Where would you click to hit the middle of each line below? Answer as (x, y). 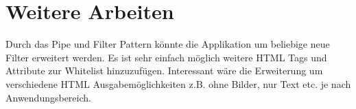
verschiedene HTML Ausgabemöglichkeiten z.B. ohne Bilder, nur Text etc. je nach (178, 83)
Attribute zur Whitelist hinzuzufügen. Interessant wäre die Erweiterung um (164, 71)
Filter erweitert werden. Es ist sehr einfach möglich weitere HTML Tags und (166, 57)
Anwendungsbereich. (48, 97)
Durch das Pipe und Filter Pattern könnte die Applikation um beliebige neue (168, 44)
